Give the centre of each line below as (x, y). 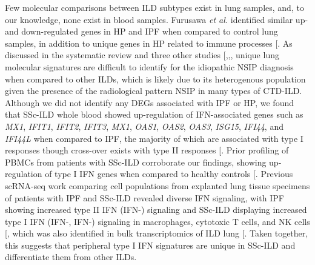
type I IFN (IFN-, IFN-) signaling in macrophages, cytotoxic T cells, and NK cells (157, 221)
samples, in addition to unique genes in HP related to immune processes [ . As (149, 43)
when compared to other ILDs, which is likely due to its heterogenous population (155, 79)
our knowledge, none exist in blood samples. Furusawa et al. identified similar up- (157, 19)
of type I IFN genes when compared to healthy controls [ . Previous (169, 174)
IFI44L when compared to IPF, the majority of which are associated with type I (154, 138)
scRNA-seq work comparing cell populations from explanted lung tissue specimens (157, 185)
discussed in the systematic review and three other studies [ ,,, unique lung (142, 55)
